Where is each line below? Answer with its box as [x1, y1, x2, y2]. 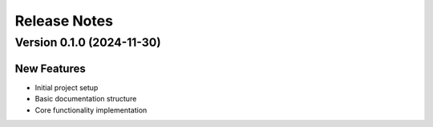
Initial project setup [34, 82, 99, 92]
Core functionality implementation [34, 105, 148, 115]
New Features [14, 62, 86, 75]
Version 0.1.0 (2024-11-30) [14, 35, 161, 50]
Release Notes [14, 12, 114, 30]
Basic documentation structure [34, 94, 137, 104]
